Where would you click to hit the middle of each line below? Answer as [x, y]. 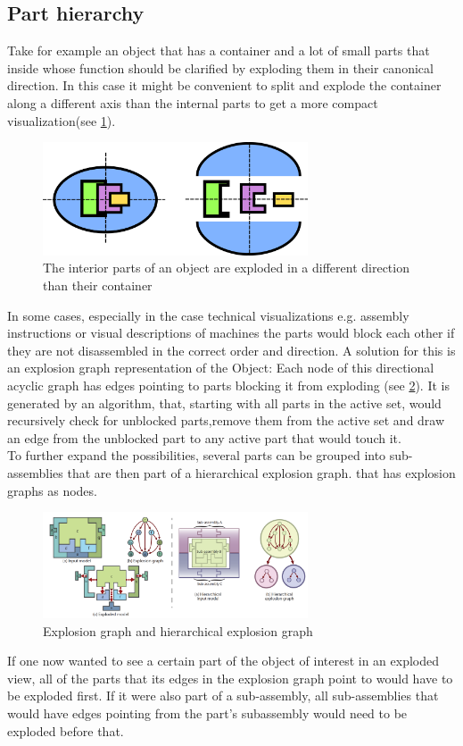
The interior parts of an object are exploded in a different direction [226, 268]
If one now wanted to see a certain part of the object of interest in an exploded [223, 661]
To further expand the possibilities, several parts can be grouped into [197, 455]
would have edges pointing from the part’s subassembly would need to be [207, 712]
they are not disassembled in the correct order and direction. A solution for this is [231, 350]
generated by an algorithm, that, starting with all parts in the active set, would [224, 402]
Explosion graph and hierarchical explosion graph [178, 630]
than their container [98, 285]
